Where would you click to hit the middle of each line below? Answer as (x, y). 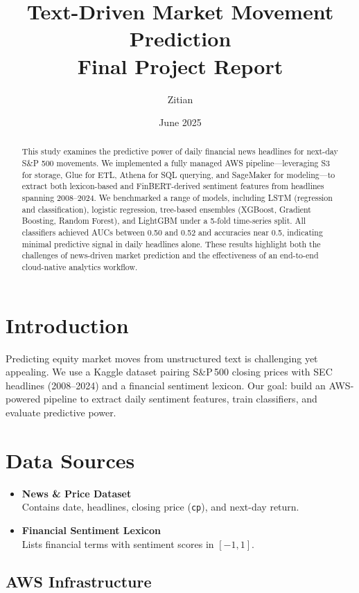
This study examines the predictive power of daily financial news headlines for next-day (180, 151)
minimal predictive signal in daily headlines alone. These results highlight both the (171, 244)
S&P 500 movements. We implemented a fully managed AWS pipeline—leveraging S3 (176, 163)
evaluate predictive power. (61, 413)
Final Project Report (180, 65)
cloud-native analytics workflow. (80, 267)
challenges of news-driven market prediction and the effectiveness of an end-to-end (170, 255)
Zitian (180, 99)
